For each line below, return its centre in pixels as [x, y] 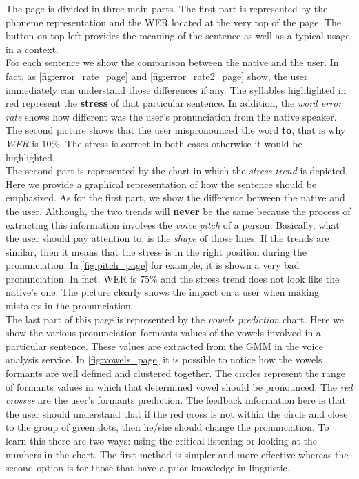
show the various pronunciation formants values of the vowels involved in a [163, 333]
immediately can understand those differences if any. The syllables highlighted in [176, 89]
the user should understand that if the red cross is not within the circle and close [177, 413]
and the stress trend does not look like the [250, 278]
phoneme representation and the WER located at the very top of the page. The [174, 22]
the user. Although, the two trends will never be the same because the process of [178, 211]
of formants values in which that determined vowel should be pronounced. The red [179, 386]
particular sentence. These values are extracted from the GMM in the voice [164, 346]
